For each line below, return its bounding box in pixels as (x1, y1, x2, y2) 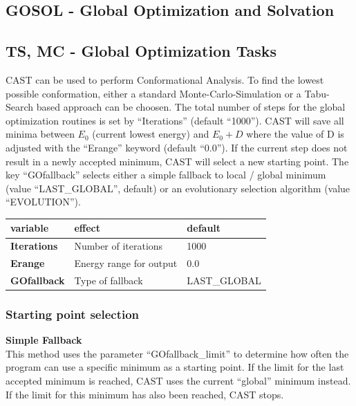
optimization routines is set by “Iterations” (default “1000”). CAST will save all (6, 113, 344, 127)
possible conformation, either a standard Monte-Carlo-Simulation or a (6, 86, 301, 100)
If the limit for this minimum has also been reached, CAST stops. (6, 387, 284, 401)
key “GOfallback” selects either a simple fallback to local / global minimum (6, 167, 326, 182)
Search (6, 100, 34, 114)
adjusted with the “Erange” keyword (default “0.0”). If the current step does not (6, 140, 348, 154)
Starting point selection (6, 305, 140, 322)
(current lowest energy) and (92, 127, 209, 141)
